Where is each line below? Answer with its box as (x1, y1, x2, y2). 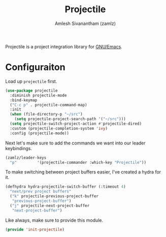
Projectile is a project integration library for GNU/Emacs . (5, 43, 123, 49)
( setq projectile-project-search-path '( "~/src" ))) (14, 116, 126, 122)
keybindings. (5, 145, 32, 151)
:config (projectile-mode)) (10, 131, 70, 136)
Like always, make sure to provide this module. (5, 217, 103, 223)
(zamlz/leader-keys (5, 155, 47, 160)
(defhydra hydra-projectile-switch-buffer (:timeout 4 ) (5, 184, 126, 189)
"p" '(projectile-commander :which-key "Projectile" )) (10, 160, 146, 165)
